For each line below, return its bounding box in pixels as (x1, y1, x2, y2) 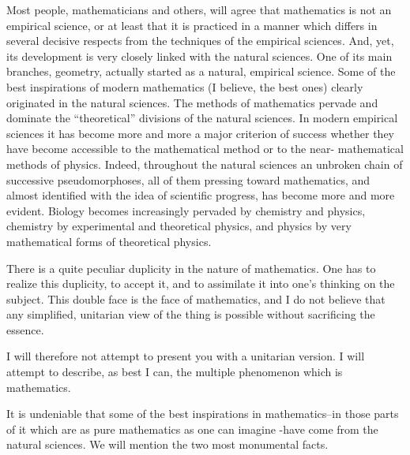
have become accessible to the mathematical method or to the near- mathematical (6, 140, 404, 157)
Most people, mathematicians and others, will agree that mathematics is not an (6, 2, 392, 17)
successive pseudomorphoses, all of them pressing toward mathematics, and (6, 171, 371, 188)
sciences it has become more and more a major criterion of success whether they (6, 125, 394, 141)
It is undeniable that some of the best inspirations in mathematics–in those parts (6, 405, 399, 422)
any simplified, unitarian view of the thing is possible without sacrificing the (6, 306, 375, 323)
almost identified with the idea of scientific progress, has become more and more (6, 187, 395, 203)
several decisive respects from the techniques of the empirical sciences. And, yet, (6, 32, 394, 49)
